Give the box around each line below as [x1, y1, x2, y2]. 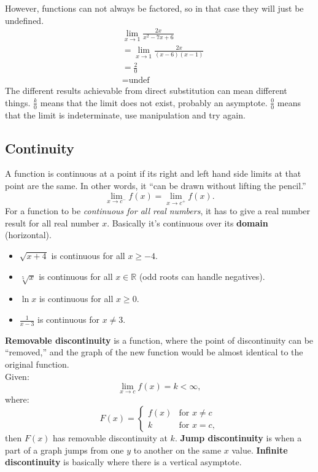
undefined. [5, 14, 44, 26]
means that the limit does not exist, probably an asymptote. [40, 96, 268, 109]
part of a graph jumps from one [5, 443, 124, 456]
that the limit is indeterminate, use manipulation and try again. [5, 108, 246, 121]
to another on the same [133, 443, 222, 456]
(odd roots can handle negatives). [139, 269, 265, 282]
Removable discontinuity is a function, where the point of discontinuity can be [5, 333, 314, 346]
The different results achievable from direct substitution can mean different [5, 84, 287, 97]
